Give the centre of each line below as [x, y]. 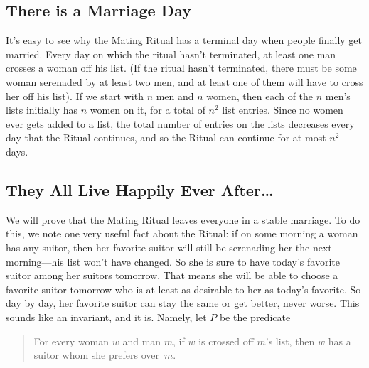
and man [142, 341]
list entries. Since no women [283, 110]
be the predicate [255, 316]
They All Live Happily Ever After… [140, 189]
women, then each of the [260, 96]
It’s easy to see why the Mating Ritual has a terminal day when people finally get [184, 40]
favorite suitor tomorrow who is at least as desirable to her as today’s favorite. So [183, 289]
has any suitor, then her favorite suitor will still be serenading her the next [169, 247]
